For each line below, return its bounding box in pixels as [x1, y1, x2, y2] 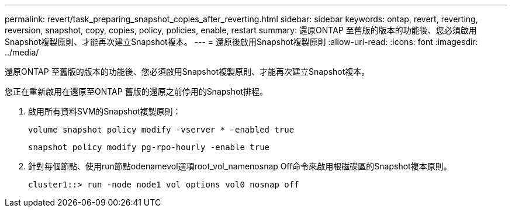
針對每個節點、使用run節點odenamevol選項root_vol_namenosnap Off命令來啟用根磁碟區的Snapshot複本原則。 [28, 161, 452, 171]
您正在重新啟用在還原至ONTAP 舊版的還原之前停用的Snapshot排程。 [5, 86, 268, 96]
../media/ [5, 47, 39, 57]
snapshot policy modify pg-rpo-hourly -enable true [28, 143, 270, 152]
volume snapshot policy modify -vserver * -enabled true [28, 125, 295, 134]
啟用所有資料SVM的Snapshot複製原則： [28, 106, 181, 116]
